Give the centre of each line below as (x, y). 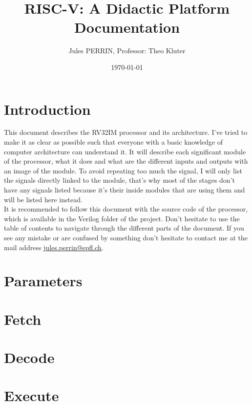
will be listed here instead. (43, 199)
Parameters (43, 281)
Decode (29, 357)
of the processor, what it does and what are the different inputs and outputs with (126, 161)
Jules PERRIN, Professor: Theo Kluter (127, 51)
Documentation (127, 27)
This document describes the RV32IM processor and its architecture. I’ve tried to (126, 132)
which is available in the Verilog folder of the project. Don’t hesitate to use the (122, 218)
